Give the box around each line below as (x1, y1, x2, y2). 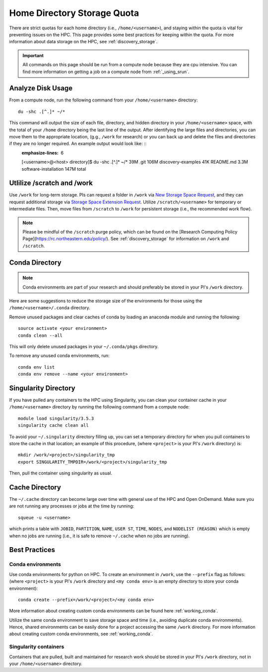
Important (22, 52, 44, 58)
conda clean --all (18, 332, 63, 338)
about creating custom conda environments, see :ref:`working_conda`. (9, 631, 153, 637)
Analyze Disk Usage (9, 84, 73, 93)
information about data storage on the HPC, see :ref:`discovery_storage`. (9, 39, 158, 45)
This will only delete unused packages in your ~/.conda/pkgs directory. (9, 343, 159, 349)
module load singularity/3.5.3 (18, 415, 94, 421)
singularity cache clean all (18, 423, 89, 428)
